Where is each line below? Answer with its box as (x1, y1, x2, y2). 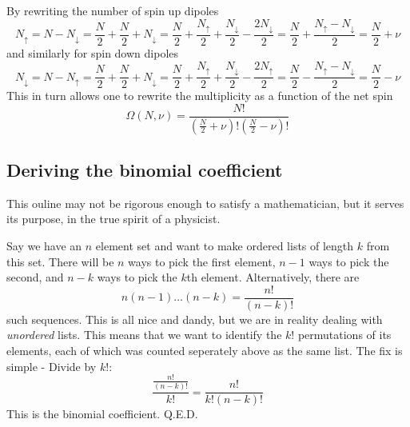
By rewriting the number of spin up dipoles (6, 2, 219, 18)
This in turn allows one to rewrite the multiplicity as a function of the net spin (6, 87, 393, 104)
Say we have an (6, 237, 82, 254)
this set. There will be (6, 253, 114, 269)
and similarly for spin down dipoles (6, 45, 179, 62)
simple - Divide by (6, 357, 97, 374)
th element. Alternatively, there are (186, 269, 360, 285)
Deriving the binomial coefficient (6, 158, 283, 182)
